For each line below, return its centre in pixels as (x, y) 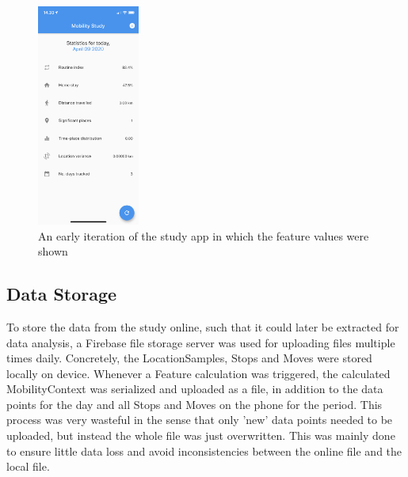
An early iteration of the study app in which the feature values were (204, 235)
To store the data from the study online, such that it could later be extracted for (203, 326)
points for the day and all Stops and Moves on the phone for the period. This (194, 404)
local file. (28, 466)
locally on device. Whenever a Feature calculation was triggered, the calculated (198, 373)
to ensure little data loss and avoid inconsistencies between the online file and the (204, 450)
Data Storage (62, 294)
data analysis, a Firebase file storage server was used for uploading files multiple (201, 342)
